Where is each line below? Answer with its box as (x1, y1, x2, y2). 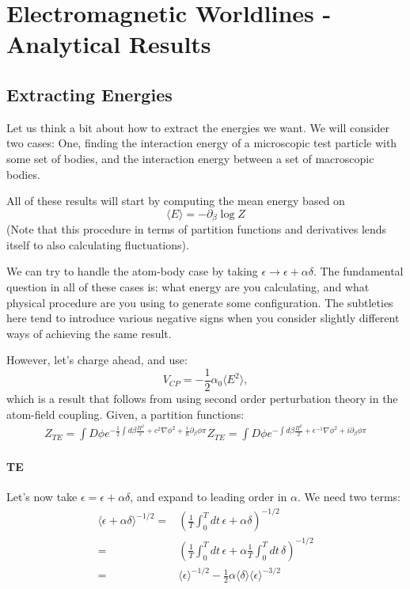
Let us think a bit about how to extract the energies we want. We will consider (6, 119, 389, 135)
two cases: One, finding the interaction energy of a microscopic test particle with (6, 135, 397, 151)
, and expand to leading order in (130, 488, 287, 505)
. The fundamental (313, 263, 404, 279)
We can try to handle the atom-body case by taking (6, 263, 258, 279)
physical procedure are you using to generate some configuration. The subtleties (6, 294, 393, 310)
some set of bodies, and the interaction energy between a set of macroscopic (6, 150, 374, 166)
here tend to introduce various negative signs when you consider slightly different (6, 310, 400, 326)
